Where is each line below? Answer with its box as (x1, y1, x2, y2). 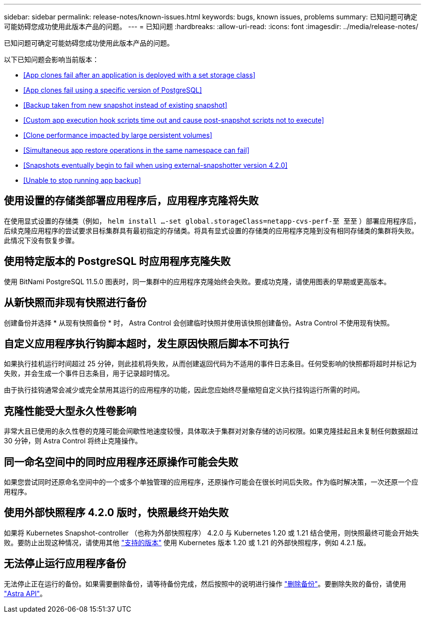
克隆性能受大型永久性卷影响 (4, 405, 136, 417)
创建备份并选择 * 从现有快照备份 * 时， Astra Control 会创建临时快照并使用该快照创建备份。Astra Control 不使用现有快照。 (4, 318, 394, 327)
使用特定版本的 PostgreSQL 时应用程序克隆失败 (4, 255, 231, 268)
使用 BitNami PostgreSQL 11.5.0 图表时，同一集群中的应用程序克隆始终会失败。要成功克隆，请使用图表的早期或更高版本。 (4, 277, 391, 286)
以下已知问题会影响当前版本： (4, 55, 99, 64)
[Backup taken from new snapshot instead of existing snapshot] (23, 101, 228, 109)
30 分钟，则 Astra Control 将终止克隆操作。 (4, 437, 142, 445)
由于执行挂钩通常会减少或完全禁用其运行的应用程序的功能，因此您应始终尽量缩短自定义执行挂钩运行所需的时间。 (4, 386, 364, 394)
